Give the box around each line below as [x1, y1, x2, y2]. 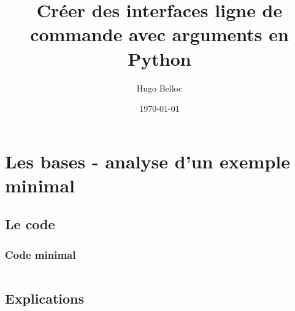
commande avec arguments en [30, 22, 289, 47]
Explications [5, 289, 85, 308]
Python [128, 45, 191, 71]
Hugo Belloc [136, 81, 183, 94]
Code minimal [5, 246, 76, 262]
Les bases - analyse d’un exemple [5, 148, 291, 173]
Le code [5, 215, 55, 234]
